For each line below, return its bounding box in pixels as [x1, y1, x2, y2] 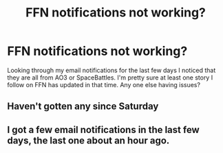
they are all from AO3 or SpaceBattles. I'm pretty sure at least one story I [7, 73, 213, 82]
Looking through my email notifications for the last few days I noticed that [7, 66, 216, 74]
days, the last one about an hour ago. [7, 134, 170, 146]
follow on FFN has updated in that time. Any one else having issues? [7, 80, 201, 89]
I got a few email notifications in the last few [7, 123, 200, 135]
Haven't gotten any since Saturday [7, 101, 159, 113]
